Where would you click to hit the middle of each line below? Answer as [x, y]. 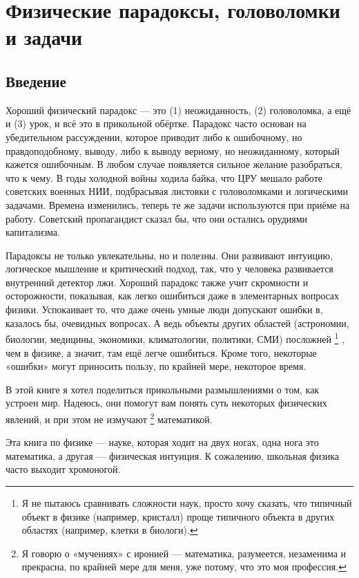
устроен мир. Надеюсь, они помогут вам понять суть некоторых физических [166, 403]
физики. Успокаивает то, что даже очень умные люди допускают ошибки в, [164, 309]
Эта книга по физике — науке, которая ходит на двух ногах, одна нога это [162, 442]
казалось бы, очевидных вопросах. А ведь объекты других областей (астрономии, [177, 323]
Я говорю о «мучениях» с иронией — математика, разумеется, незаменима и [184, 553]
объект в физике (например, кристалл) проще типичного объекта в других [178, 516]
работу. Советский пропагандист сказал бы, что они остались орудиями [157, 218]
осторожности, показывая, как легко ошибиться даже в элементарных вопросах [173, 296]
